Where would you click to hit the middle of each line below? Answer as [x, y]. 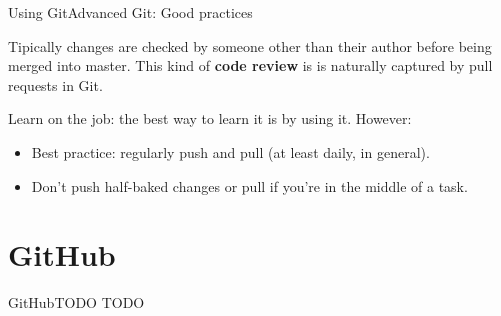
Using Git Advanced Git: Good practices [130, 12]
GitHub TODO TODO [76, 302]
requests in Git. [55, 84]
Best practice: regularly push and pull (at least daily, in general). [230, 151]
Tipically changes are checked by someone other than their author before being [250, 45]
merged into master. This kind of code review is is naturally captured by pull [250, 65]
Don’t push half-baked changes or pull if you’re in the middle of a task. [249, 185]
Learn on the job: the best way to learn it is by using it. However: [210, 118]
